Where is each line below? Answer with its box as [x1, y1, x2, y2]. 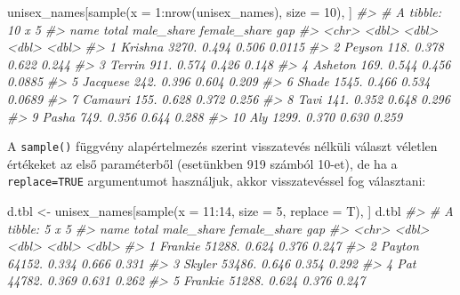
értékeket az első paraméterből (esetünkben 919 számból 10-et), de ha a [7, 154, 398, 172]
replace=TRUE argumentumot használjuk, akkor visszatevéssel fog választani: [7, 171, 426, 190]
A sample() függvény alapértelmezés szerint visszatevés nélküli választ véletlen [7, 137, 438, 155]
